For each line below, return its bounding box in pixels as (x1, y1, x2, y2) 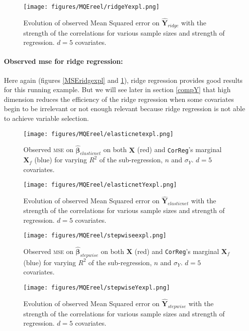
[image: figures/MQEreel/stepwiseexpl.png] (23, 232, 167, 239)
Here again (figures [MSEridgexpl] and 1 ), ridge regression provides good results (4, 75, 243, 85)
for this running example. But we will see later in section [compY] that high (4, 84, 231, 95)
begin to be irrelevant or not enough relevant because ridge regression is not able (4, 103, 245, 114)
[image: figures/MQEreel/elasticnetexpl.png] (23, 130, 173, 137)
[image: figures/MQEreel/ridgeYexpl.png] (23, 3, 160, 10)
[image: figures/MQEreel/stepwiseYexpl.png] (23, 284, 170, 291)
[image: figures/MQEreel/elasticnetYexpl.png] (23, 181, 177, 189)
